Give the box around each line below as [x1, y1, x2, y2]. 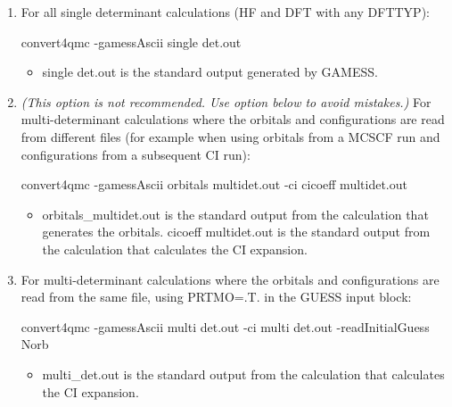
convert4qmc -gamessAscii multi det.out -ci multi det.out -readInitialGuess [21, 317, 430, 336]
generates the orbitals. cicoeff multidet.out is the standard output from [42, 222, 431, 241]
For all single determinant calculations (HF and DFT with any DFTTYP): [21, 3, 430, 21]
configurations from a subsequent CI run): [21, 145, 251, 163]
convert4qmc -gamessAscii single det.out [21, 32, 242, 51]
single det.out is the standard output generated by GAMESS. [42, 62, 378, 81]
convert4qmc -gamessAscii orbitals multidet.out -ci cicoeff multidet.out [21, 175, 407, 194]
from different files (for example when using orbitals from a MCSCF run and [21, 127, 440, 145]
